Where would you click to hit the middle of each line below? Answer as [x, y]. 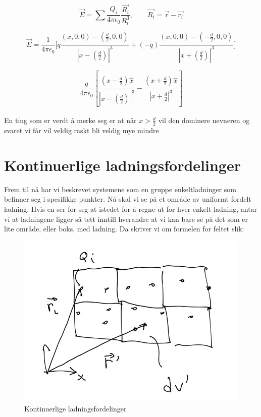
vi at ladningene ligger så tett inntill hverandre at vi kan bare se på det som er [126, 219]
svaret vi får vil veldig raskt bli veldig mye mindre [82, 130]
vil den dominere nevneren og [204, 120]
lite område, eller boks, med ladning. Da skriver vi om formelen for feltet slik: [124, 229]
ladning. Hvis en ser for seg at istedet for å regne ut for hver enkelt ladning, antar [131, 209]
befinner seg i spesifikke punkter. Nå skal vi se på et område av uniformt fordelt [128, 199]
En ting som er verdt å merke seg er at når [70, 120]
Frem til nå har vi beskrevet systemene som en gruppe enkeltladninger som [120, 189]
